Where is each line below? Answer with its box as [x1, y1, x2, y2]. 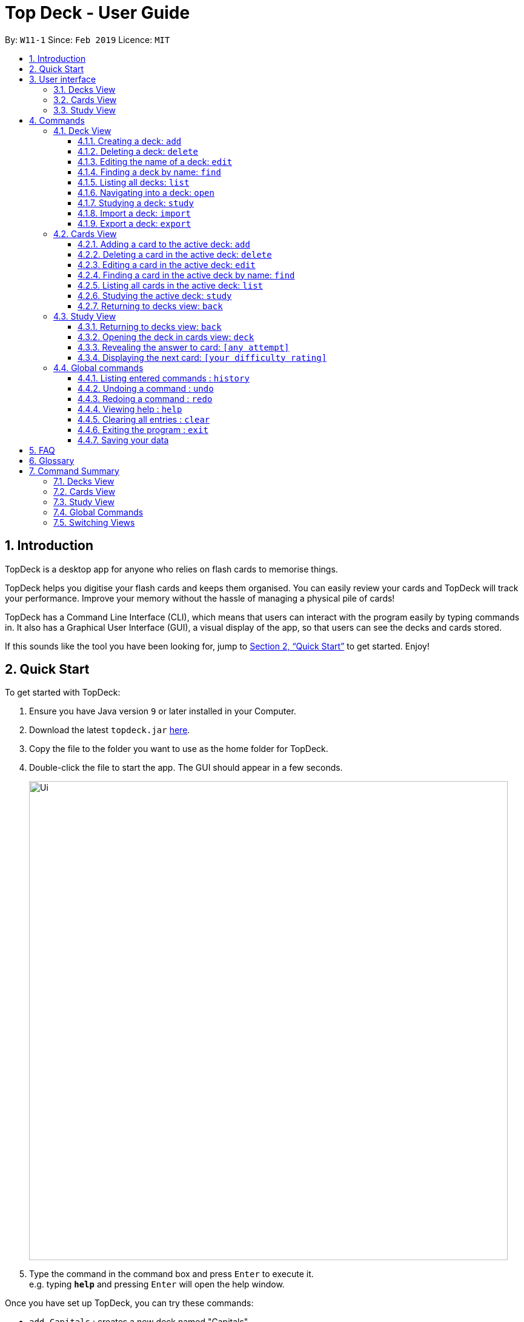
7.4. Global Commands [53, 506, 144, 517]
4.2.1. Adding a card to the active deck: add [78, 238, 250, 249]
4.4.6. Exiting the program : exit [78, 424, 208, 435]
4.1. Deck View [53, 125, 111, 136]
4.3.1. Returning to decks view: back [78, 321, 222, 332]
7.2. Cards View [53, 486, 116, 497]
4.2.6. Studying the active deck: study [78, 290, 232, 301]
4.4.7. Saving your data [78, 434, 169, 445]
